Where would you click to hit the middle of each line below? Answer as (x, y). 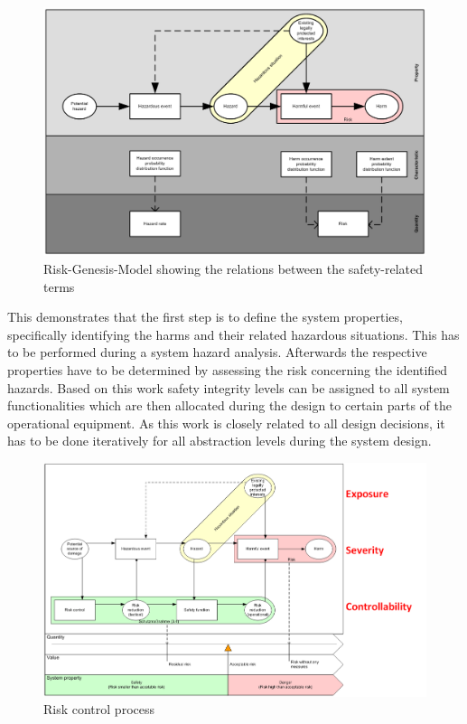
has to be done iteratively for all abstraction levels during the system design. (219, 441)
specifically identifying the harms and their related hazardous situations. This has (233, 334)
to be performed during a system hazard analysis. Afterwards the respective (217, 352)
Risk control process (99, 709)
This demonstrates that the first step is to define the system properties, (205, 317)
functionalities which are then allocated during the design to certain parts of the (229, 405)
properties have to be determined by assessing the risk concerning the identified (228, 369)
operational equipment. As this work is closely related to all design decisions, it (226, 423)
